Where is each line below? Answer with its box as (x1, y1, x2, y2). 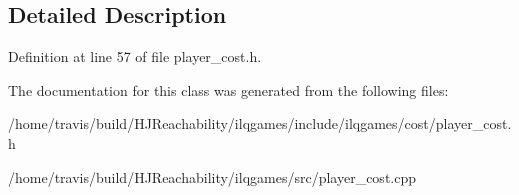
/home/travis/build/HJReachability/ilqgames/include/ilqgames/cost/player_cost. (8, 113, 512, 134)
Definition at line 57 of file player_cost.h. (8, 46, 262, 67)
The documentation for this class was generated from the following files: (8, 79, 449, 100)
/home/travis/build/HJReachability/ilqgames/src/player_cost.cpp (8, 166, 417, 187)
